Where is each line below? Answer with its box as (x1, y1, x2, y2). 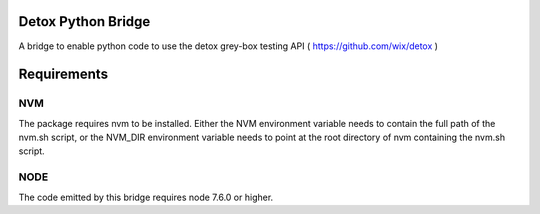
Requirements (18, 66, 109, 83)
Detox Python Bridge (18, 13, 151, 30)
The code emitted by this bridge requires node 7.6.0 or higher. (18, 191, 274, 203)
